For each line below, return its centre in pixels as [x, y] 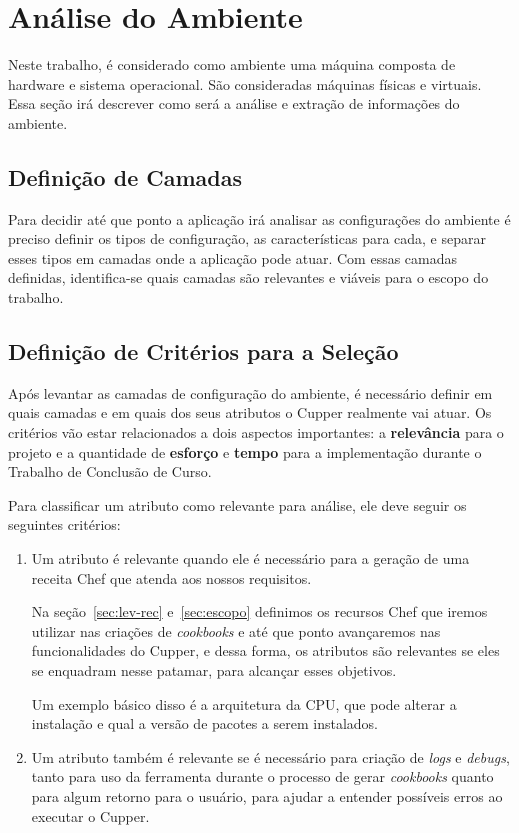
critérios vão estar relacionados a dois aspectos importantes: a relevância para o [256, 432]
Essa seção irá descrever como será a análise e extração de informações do [234, 103]
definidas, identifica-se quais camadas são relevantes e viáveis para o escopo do [248, 277]
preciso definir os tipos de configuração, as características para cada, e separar [247, 238]
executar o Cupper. [90, 815]
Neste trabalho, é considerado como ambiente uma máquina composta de [232, 64]
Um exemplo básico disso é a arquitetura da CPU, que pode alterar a [244, 703]
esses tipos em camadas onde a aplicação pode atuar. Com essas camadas [233, 257]
